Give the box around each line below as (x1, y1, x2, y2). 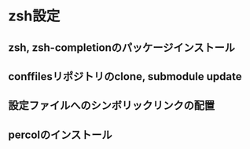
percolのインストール (8, 128, 112, 141)
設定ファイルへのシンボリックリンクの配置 (8, 99, 215, 112)
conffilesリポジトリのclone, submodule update (8, 70, 242, 83)
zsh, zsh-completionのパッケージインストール (8, 41, 236, 54)
